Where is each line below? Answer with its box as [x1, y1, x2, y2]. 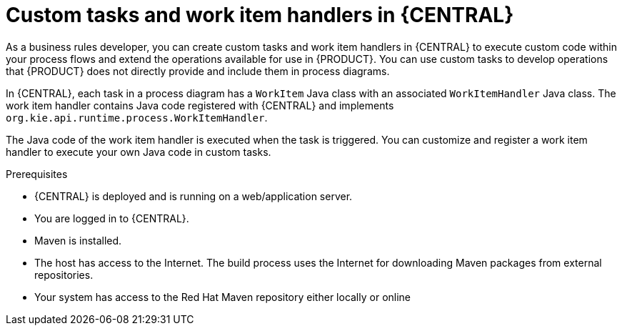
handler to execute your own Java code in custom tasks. [6, 145, 271, 158]
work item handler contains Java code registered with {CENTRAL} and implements [6, 99, 394, 112]
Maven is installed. [34, 234, 122, 247]
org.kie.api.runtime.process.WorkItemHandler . [6, 111, 268, 124]
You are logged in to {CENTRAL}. [34, 212, 189, 224]
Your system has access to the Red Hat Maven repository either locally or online [34, 290, 411, 303]
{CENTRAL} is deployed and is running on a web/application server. [34, 189, 353, 202]
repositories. [34, 268, 94, 281]
